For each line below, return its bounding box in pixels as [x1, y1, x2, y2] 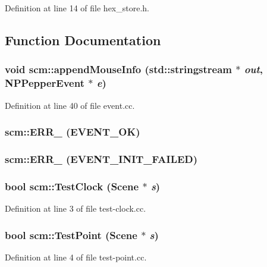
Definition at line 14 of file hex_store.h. [5, 2, 149, 14]
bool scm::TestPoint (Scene [5, 227, 137, 242]
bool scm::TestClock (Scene [5, 178, 139, 193]
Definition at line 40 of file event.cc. [5, 99, 135, 111]
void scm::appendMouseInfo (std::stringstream [5, 62, 232, 77]
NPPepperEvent [5, 76, 84, 90]
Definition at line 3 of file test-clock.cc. [5, 202, 146, 215]
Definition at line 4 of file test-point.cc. [5, 250, 147, 263]
